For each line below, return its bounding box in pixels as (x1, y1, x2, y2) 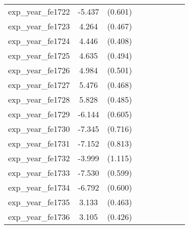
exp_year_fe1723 (8, 20, 70, 32)
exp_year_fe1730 (8, 123, 70, 134)
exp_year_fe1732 (8, 152, 70, 164)
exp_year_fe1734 (8, 181, 70, 193)
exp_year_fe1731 (8, 138, 70, 149)
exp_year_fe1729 (8, 108, 70, 120)
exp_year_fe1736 (8, 211, 70, 222)
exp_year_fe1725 (8, 50, 70, 61)
